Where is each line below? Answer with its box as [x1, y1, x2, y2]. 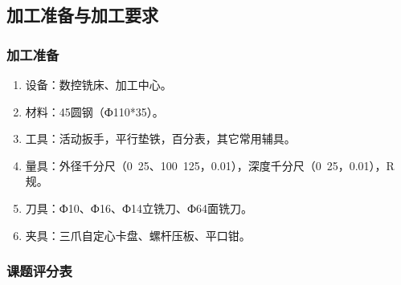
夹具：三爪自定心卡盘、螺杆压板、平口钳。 [25, 226, 251, 243]
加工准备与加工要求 [6, 2, 158, 27]
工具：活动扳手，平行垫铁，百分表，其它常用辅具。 [25, 130, 296, 147]
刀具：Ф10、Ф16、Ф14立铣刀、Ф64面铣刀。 [25, 199, 253, 216]
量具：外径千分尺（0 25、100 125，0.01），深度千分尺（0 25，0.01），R [25, 157, 395, 173]
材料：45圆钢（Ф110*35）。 [25, 103, 164, 120]
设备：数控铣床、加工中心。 [25, 76, 172, 92]
